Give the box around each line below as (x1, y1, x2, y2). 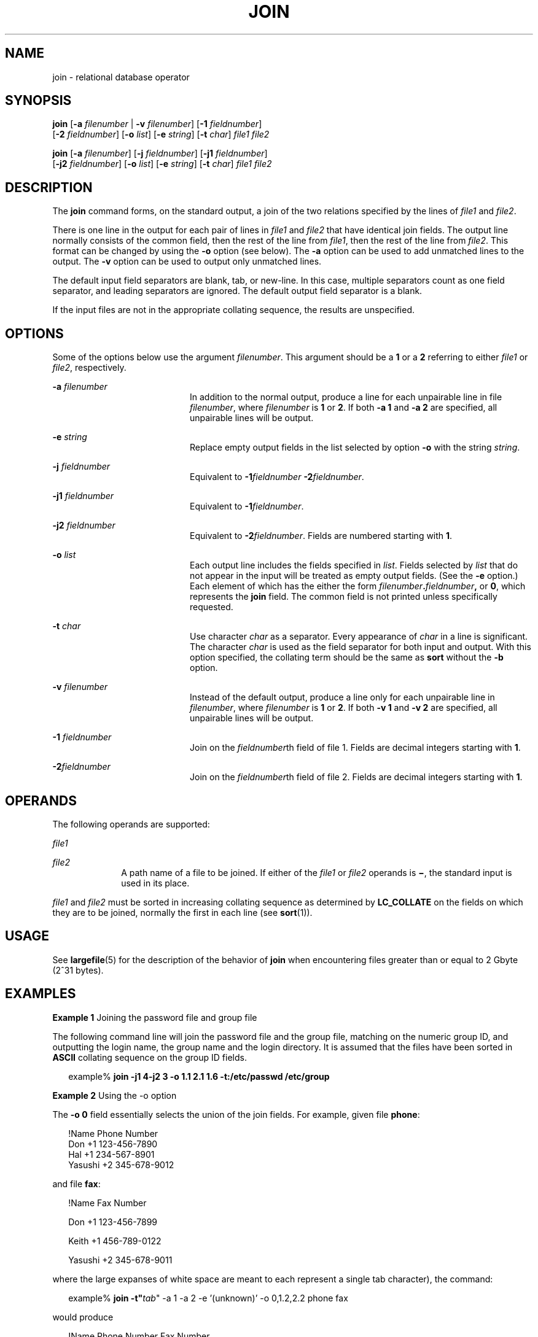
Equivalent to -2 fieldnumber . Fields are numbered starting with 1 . (190, 530, 453, 541)
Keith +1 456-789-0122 (68, 1235, 162, 1246)
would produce (52, 1311, 114, 1322)
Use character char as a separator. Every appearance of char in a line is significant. (190, 631, 528, 642)
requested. (190, 602, 233, 613)
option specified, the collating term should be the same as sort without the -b (190, 652, 504, 663)
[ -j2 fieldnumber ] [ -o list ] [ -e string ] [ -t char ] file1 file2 (52, 158, 272, 169)
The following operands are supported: (52, 818, 210, 829)
